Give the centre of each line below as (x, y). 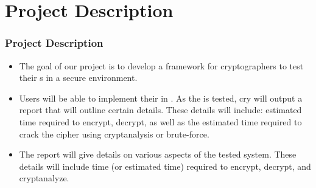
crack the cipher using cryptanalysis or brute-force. (114, 134)
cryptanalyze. (44, 178)
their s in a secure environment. (78, 78)
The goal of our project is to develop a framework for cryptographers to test (161, 65)
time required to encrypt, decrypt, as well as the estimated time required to (160, 121)
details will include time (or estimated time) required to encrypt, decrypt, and (165, 166)
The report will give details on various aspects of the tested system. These (158, 154)
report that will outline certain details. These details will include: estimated (160, 110)
